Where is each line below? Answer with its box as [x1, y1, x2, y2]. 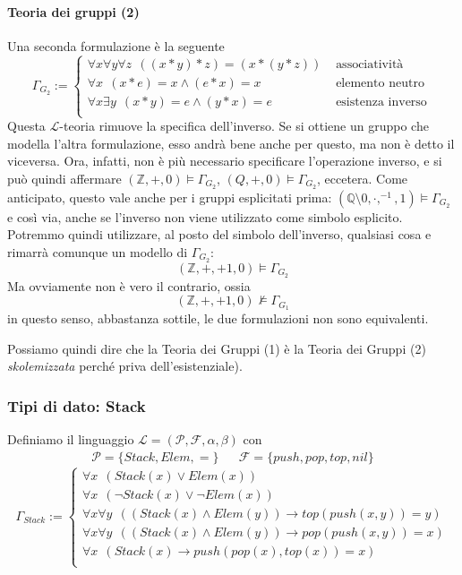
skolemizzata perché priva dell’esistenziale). [7, 356, 243, 375]
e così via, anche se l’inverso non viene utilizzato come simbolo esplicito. [7, 207, 403, 226]
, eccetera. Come [316, 168, 408, 187]
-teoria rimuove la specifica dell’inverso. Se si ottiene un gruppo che [59, 116, 429, 135]
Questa [7, 116, 46, 135]
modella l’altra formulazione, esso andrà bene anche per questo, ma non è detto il [7, 133, 455, 152]
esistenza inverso [336, 95, 427, 108]
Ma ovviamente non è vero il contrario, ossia [7, 276, 251, 295]
